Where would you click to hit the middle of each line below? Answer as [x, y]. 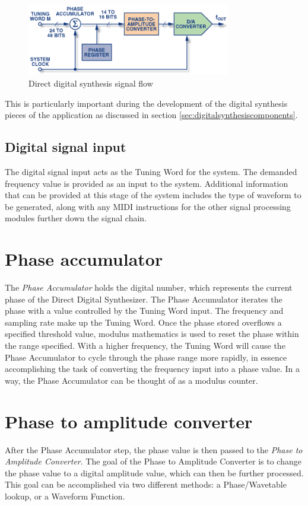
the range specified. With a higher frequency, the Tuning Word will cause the [145, 346]
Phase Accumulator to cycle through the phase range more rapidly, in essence [146, 357]
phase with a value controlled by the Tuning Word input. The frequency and [144, 311]
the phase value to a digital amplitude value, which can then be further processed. [154, 472]
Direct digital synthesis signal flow [91, 83]
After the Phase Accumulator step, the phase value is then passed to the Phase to [154, 449]
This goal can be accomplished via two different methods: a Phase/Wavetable [146, 484]
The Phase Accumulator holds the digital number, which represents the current [149, 287]
